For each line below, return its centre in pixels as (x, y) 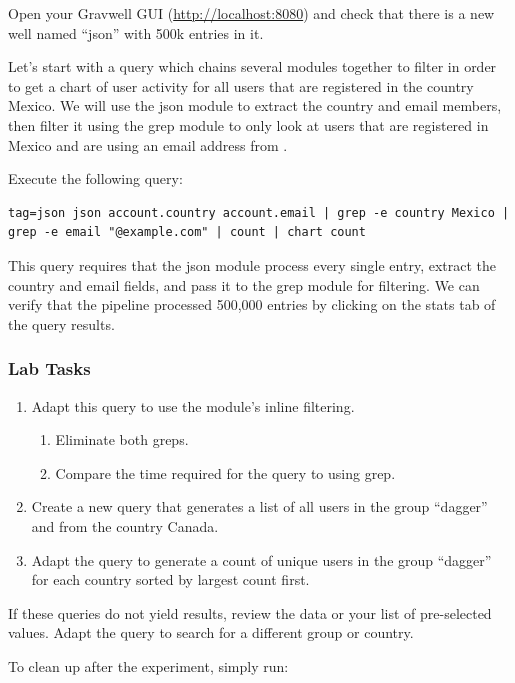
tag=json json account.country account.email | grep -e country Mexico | (259, 212)
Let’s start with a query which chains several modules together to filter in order (252, 66)
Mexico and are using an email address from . (148, 144)
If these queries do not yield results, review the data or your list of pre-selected (250, 612)
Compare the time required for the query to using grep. (225, 472)
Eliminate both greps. (122, 439)
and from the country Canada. (125, 525)
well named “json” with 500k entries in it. (136, 32)
